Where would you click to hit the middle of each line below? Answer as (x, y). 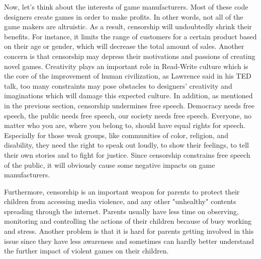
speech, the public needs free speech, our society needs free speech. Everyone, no (128, 115)
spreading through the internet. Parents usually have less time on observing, (121, 211)
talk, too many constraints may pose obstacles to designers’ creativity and (118, 85)
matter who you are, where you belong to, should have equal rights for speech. (125, 125)
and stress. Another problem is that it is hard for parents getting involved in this (129, 231)
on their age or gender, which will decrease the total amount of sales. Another (124, 46)
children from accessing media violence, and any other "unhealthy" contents (120, 201)
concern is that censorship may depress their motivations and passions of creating (130, 56)
